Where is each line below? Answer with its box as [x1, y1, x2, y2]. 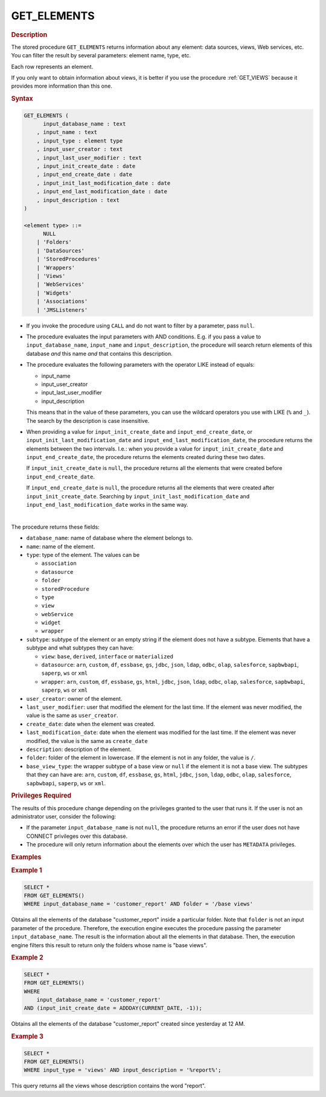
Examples [11, 852, 42, 861]
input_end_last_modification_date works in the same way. [26, 501, 188, 509]
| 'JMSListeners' [36, 306, 88, 314]
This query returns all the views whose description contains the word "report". [11, 1082, 206, 1090]
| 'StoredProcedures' [36, 256, 101, 263]
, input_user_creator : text [36, 146, 123, 153]
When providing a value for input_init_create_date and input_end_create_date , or [26, 428, 253, 435]
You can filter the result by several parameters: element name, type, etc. [11, 52, 191, 59]
